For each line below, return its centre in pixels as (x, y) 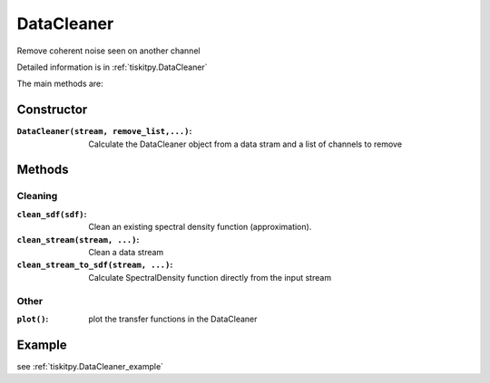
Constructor (52, 110)
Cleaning (37, 196)
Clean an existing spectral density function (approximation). (200, 227)
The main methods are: (60, 84)
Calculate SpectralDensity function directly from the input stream (210, 277)
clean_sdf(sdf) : (52, 214)
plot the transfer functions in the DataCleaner (173, 319)
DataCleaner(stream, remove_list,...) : (104, 131)
